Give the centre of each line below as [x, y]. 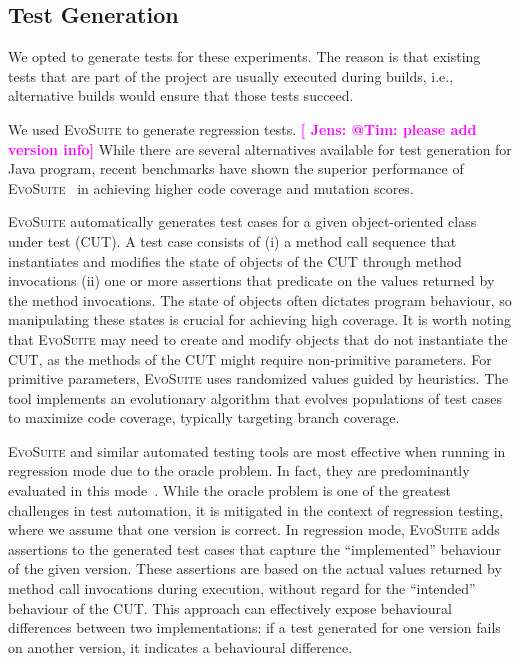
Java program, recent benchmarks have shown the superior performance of [236, 168]
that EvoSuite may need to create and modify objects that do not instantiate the [258, 338]
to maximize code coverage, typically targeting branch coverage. [204, 417]
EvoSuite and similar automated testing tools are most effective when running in [257, 450]
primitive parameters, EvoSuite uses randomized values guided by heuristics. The [258, 378]
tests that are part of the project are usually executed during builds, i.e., [231, 75]
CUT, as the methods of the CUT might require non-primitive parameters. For [250, 358]
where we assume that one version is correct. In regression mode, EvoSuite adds [254, 529]
